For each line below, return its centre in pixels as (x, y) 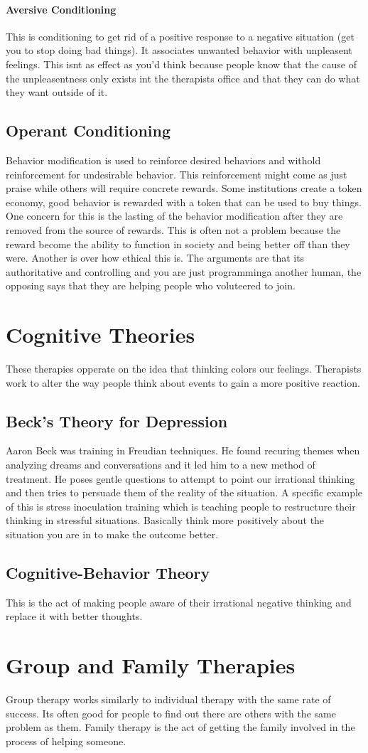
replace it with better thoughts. (74, 616)
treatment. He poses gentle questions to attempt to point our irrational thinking (180, 478)
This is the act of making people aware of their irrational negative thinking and (179, 602)
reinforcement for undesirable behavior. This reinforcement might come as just (177, 174)
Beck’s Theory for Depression (117, 421)
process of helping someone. (66, 741)
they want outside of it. (57, 92)
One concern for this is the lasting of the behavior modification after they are (174, 216)
